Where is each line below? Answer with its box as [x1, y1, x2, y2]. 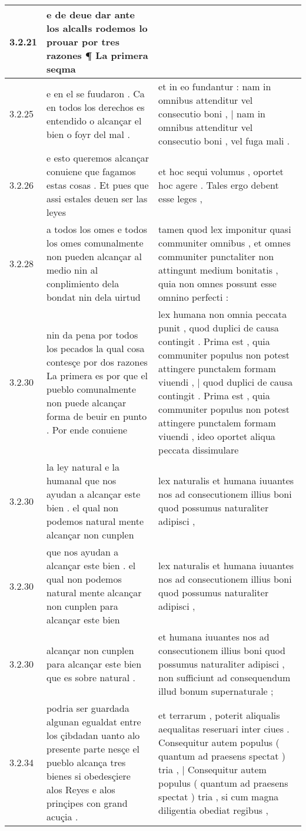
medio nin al [46, 263, 98, 277]
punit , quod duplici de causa [158, 321, 279, 334]
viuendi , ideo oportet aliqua [158, 429, 275, 443]
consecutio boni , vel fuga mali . [158, 134, 290, 147]
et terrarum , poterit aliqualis [158, 708, 280, 722]
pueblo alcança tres [46, 756, 126, 769]
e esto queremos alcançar [46, 151, 149, 165]
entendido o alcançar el [46, 113, 142, 127]
